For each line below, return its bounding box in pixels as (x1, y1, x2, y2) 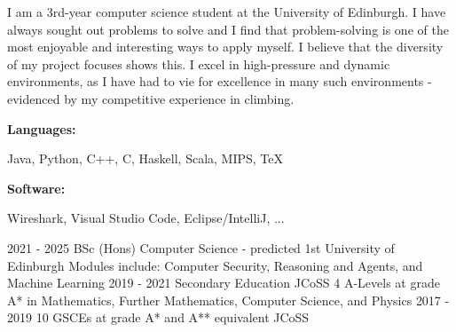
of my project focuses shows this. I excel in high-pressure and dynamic (7, 54, 390, 73)
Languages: (7, 119, 76, 138)
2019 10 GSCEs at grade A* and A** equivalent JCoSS (7, 308, 310, 327)
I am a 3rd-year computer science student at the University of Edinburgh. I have (7, 3, 446, 20)
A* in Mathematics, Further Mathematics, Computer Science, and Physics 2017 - (7, 290, 450, 309)
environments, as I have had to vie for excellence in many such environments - (7, 72, 432, 91)
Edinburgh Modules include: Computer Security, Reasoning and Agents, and (7, 256, 423, 274)
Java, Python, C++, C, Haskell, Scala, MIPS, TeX (7, 149, 284, 168)
